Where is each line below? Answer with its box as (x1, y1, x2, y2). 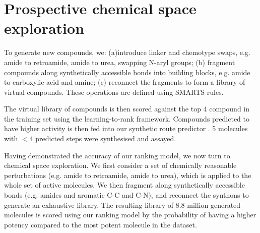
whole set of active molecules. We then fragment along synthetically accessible (4, 180, 245, 190)
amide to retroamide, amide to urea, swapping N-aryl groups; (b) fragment (4, 56, 235, 67)
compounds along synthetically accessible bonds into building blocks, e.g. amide (4, 67, 250, 77)
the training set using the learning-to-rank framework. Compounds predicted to (4, 113, 250, 124)
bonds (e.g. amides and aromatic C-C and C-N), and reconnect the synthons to (4, 190, 249, 200)
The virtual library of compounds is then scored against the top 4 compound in (4, 103, 250, 114)
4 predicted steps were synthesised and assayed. (29, 133, 176, 144)
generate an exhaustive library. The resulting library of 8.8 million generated (4, 199, 241, 210)
